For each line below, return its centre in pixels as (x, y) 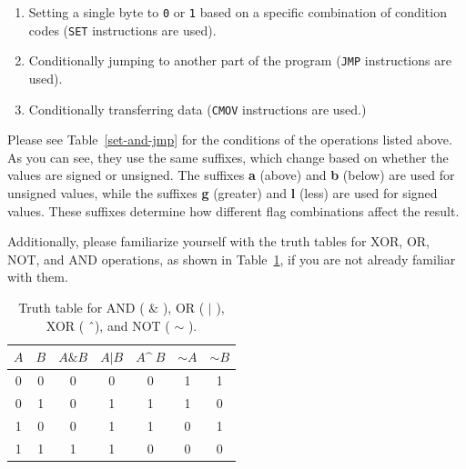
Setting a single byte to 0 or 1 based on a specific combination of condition (238, 12)
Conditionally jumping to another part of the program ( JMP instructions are (240, 60)
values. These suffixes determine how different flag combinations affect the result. (233, 210)
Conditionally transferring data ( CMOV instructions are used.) (198, 109)
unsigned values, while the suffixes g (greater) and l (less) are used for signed (223, 193)
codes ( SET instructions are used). (122, 30)
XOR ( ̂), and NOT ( (108, 325)
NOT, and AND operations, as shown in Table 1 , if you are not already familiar (232, 259)
